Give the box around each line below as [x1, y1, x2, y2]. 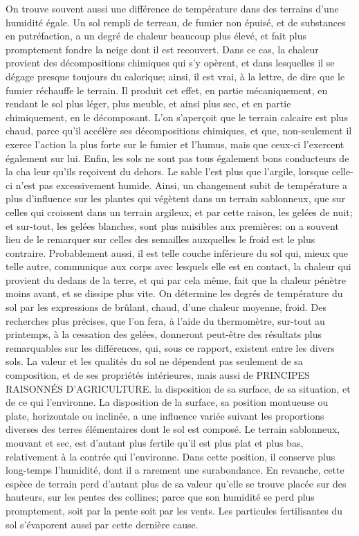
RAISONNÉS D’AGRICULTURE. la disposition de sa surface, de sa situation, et [6, 381, 351, 395]
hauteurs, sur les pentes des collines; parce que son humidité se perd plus [6, 490, 315, 504]
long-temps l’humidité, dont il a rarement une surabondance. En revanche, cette [6, 463, 344, 477]
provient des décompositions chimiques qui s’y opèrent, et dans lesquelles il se [6, 55, 335, 70]
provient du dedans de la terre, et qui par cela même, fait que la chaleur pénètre [6, 272, 346, 287]
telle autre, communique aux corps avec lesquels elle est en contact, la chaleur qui [6, 259, 351, 274]
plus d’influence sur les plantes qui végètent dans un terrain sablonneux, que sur [6, 191, 346, 206]
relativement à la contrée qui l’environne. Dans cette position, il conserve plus [6, 449, 335, 463]
